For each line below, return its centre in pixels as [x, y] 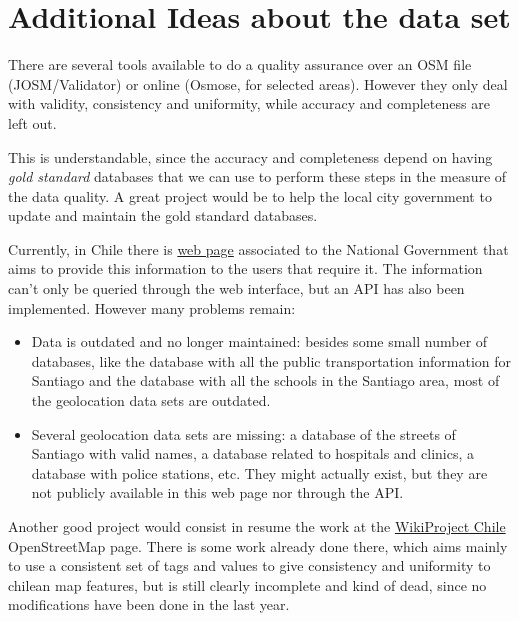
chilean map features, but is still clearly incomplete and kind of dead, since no [247, 584]
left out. [32, 122]
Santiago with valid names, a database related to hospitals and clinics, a [252, 453]
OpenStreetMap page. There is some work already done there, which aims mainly [258, 545]
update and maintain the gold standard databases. [163, 215]
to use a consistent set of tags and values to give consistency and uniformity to [249, 565]
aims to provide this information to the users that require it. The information [245, 268]
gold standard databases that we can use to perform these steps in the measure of [257, 176]
